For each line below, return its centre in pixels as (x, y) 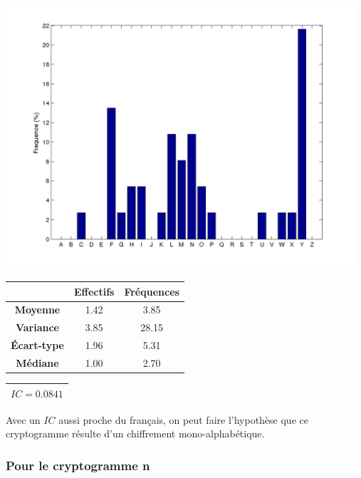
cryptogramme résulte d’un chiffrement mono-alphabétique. (135, 433)
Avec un (23, 419)
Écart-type (37, 345)
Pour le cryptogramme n (78, 465)
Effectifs (94, 291)
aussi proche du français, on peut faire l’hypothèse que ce (183, 419)
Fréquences (152, 291)
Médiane (37, 362)
